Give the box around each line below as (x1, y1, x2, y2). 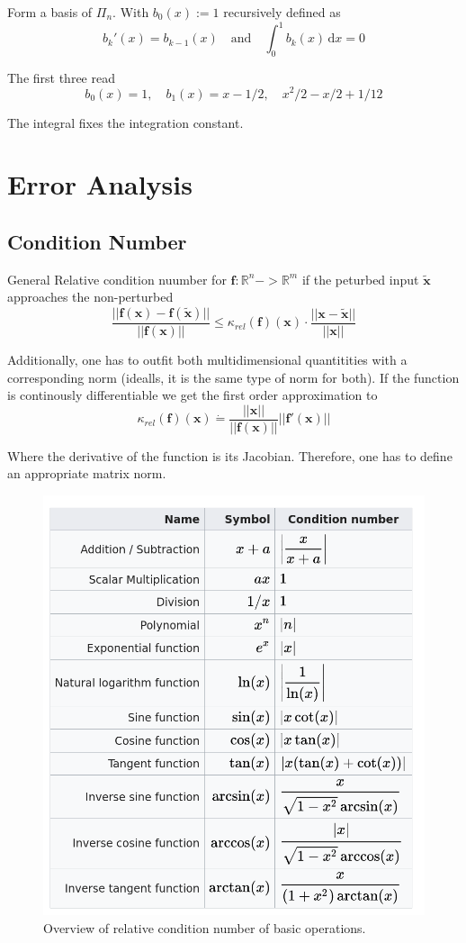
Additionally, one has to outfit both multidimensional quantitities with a (7, 349, 408, 368)
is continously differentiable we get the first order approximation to (7, 385, 378, 404)
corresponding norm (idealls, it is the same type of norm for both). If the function (7, 367, 460, 386)
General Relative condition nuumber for (7, 269, 227, 288)
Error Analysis (7, 166, 193, 203)
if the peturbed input (301, 269, 419, 288)
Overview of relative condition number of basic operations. (43, 918, 366, 937)
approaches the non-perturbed (7, 287, 174, 306)
